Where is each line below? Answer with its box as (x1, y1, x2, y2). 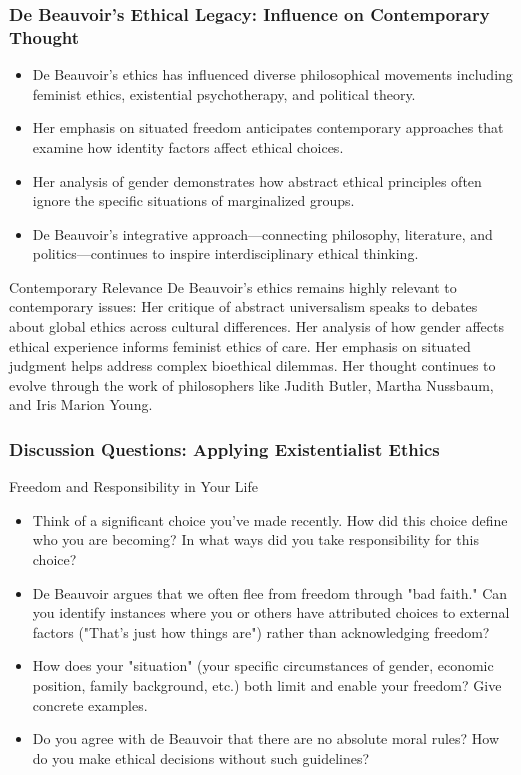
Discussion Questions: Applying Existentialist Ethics (9, 436, 440, 461)
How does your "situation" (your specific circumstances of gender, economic (32, 655, 494, 676)
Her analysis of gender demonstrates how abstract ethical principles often (32, 170, 482, 191)
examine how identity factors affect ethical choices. (32, 136, 344, 157)
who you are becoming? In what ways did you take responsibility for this (32, 529, 479, 550)
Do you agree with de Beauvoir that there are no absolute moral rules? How (32, 728, 500, 749)
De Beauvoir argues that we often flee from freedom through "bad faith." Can (32, 582, 508, 603)
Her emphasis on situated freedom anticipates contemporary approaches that (32, 117, 504, 138)
